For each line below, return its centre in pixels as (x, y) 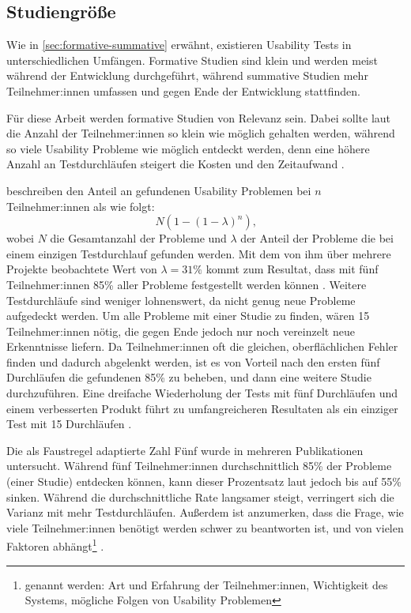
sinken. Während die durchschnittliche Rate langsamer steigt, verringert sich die (200, 496)
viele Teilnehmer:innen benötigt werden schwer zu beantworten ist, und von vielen (205, 527)
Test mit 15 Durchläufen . (69, 424)
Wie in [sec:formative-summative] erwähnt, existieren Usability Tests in (179, 45)
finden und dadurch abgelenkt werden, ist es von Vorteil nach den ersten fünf (193, 361)
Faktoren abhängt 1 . (55, 545)
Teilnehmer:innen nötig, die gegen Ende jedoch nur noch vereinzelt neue (181, 331)
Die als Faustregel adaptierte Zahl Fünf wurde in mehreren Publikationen (185, 450)
